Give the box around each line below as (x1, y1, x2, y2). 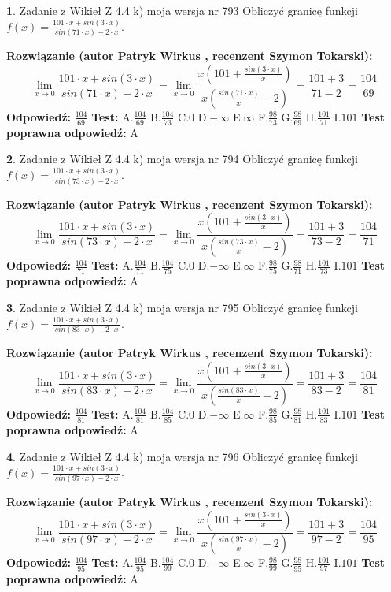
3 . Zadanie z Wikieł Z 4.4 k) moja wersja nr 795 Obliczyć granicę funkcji (6, 299, 358, 315)
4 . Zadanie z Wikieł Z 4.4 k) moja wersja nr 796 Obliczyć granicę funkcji (6, 448, 358, 464)
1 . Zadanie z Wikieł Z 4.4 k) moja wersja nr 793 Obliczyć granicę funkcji (6, 2, 358, 18)
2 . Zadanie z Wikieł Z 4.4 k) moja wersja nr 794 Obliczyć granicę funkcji (6, 151, 358, 167)
